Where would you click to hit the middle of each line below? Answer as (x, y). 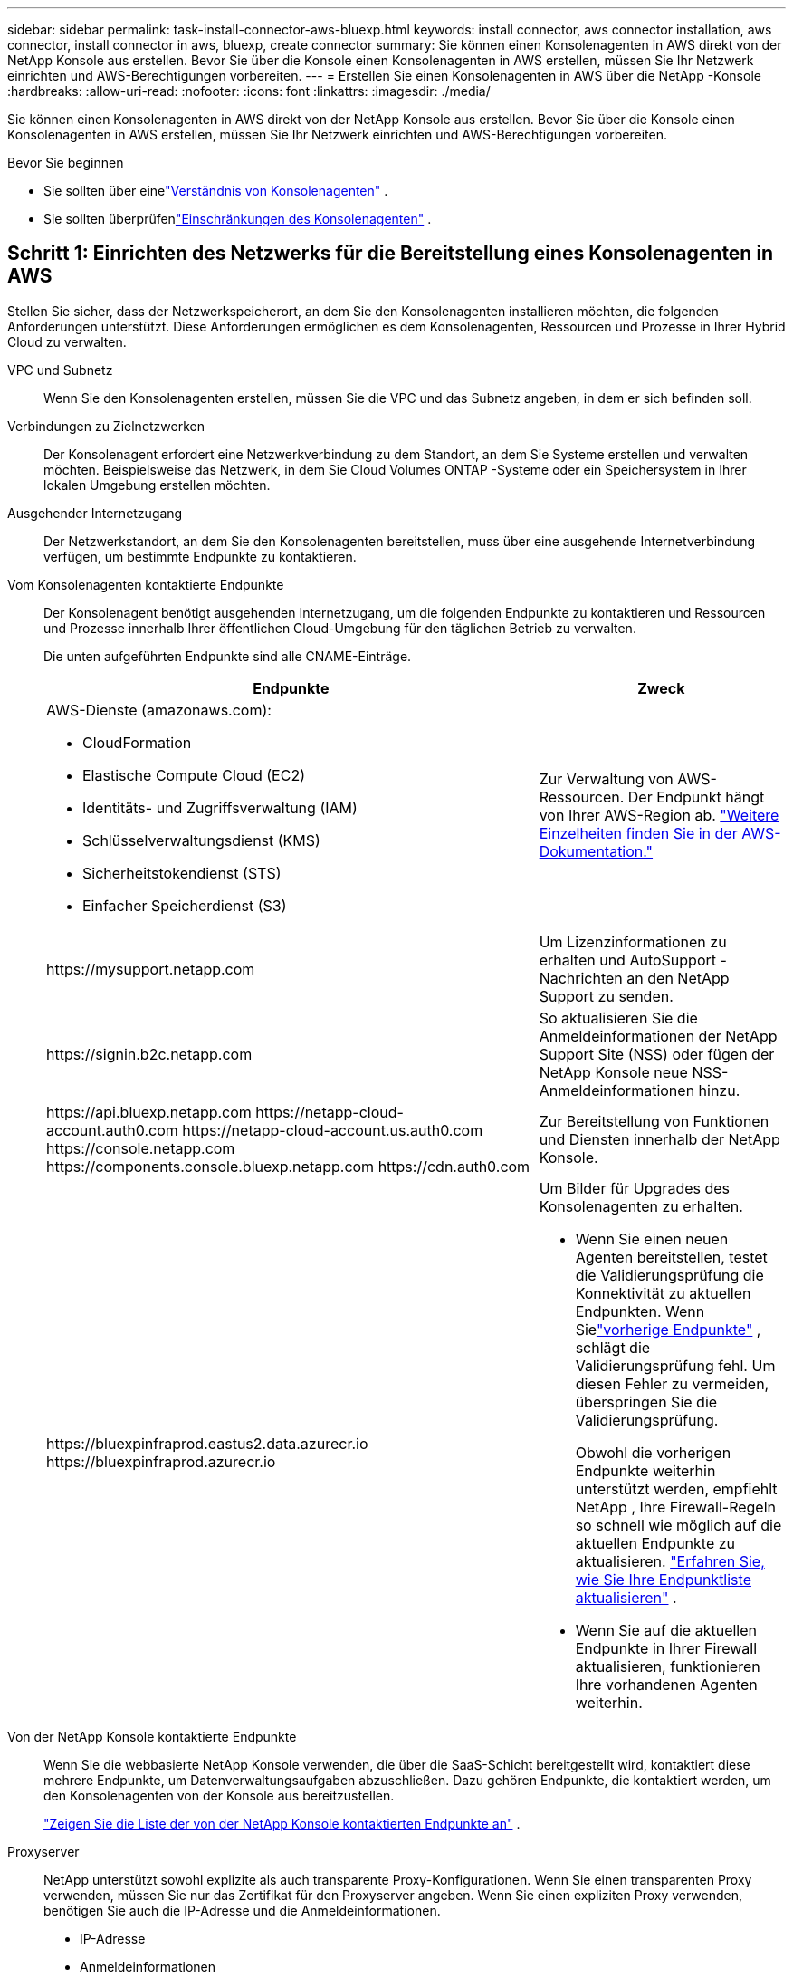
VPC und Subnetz (60, 370)
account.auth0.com (112, 1130)
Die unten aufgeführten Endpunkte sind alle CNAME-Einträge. (228, 656)
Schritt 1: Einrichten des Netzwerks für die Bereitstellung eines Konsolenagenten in (391, 254)
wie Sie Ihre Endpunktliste (663, 1579)
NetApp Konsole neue (613, 1072)
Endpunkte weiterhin (645, 1470)
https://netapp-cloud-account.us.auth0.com (333, 1130)
